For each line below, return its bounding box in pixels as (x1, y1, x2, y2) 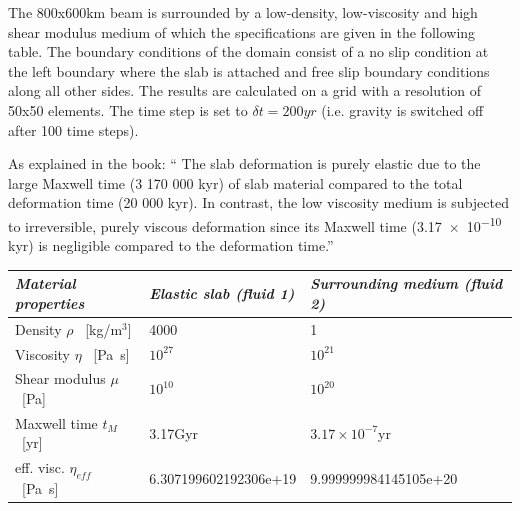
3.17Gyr (149, 422, 199, 443)
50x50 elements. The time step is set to (8, 99, 248, 120)
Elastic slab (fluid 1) (149, 283, 295, 304)
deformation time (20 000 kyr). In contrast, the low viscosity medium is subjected (8, 192, 509, 213)
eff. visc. (15, 457, 65, 478)
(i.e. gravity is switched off (321, 99, 484, 120)
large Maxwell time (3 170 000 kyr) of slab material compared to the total (8, 172, 463, 193)
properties (15, 292, 85, 313)
